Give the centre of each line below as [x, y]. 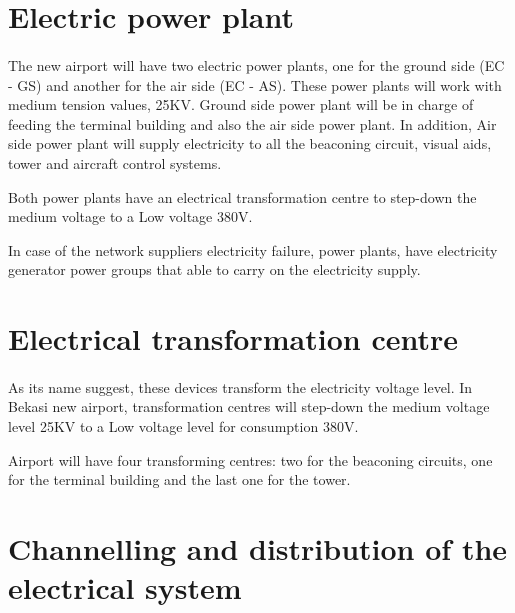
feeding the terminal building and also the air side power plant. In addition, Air [252, 123]
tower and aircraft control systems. [115, 162]
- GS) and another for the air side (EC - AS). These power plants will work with [255, 84]
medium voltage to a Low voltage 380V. [130, 216]
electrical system [125, 587]
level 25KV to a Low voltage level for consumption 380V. [183, 426]
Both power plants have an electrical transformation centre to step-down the [242, 196]
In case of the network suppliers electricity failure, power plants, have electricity [253, 249]
